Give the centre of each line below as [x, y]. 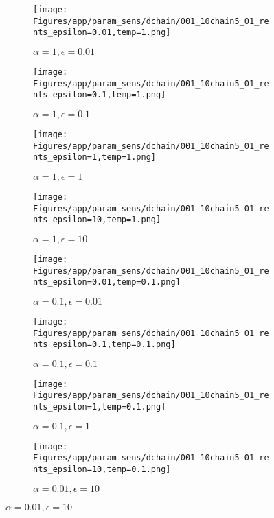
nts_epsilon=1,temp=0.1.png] [100, 407]
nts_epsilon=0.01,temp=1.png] [102, 33]
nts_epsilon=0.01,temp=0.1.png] [107, 282]
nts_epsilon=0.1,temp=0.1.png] [104, 345]
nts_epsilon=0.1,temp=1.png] [100, 95]
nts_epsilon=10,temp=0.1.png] [102, 470]
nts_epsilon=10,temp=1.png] [97, 220]
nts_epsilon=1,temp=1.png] [94, 157]
